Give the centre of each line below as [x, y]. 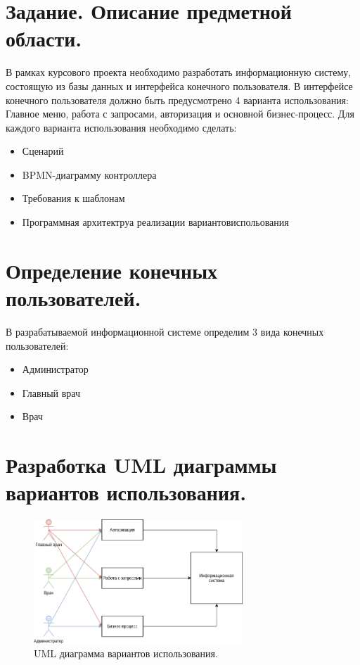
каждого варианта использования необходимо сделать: [121, 127]
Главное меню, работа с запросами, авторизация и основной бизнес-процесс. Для [180, 114]
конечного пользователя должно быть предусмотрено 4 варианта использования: [177, 100]
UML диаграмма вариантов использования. [126, 653]
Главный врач [51, 392]
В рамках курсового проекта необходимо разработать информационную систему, [179, 72]
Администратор [55, 369]
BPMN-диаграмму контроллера [89, 174]
